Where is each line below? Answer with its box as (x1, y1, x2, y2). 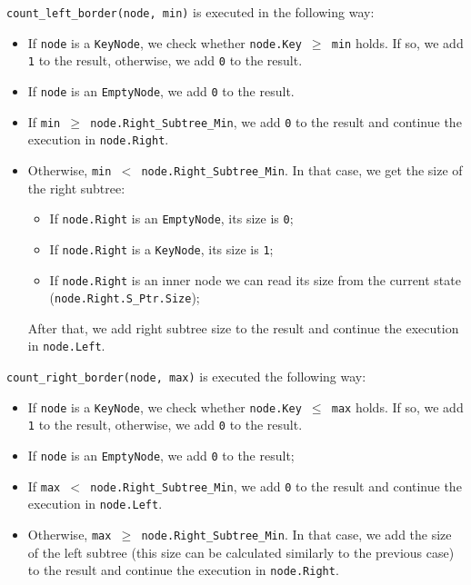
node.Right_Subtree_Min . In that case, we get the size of (141, 160, 463, 179)
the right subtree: (27, 178, 125, 197)
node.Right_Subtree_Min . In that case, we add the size (141, 525, 452, 543)
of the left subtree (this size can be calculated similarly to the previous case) (27, 542, 455, 561)
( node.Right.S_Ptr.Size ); (49, 288, 200, 307)
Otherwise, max (27, 525, 112, 543)
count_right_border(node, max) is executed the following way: (6, 367, 366, 386)
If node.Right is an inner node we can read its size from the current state (49, 270, 461, 289)
